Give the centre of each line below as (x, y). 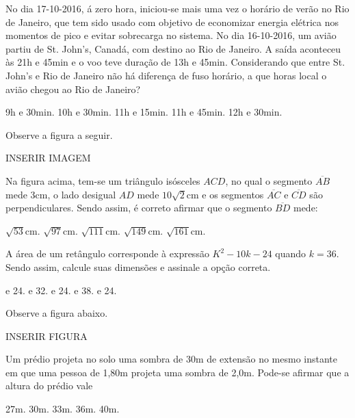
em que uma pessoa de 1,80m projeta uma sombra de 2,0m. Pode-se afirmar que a (177, 372)
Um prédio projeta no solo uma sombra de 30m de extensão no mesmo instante (172, 359)
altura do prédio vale (49, 386)
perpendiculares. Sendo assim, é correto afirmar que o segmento (139, 208)
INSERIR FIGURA (47, 336)
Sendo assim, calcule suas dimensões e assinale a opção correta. (138, 266)
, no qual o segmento (269, 180)
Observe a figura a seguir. (59, 134)
